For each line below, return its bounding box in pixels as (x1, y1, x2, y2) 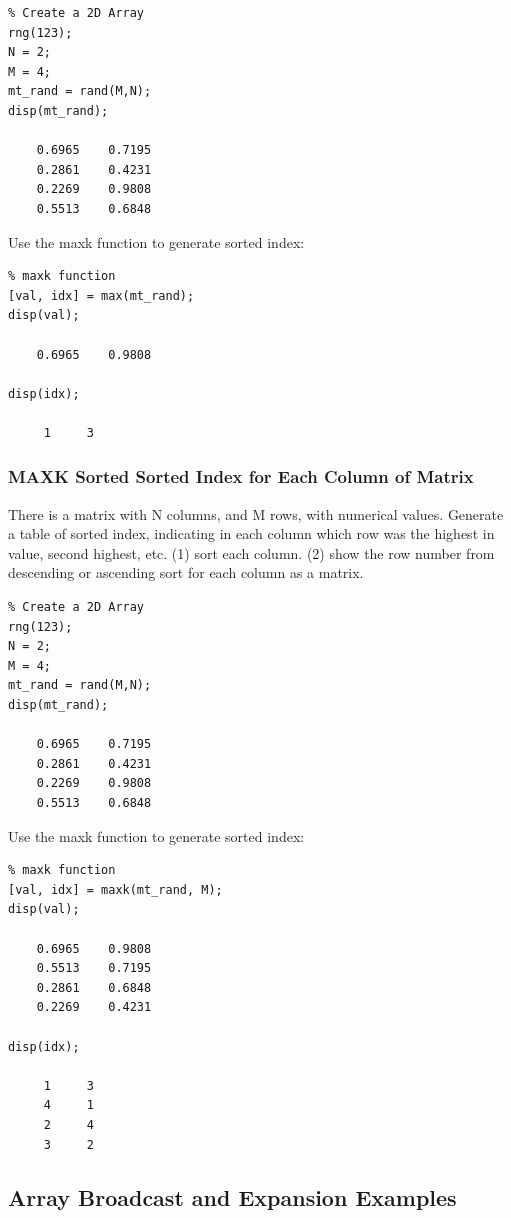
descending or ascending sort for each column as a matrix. (8, 562, 364, 583)
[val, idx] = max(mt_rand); (8, 288, 195, 303)
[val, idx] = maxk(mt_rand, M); (8, 882, 223, 897)
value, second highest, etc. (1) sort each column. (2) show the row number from (8, 542, 495, 563)
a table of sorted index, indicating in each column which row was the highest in (8, 523, 495, 544)
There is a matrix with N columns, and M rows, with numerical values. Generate (8, 503, 504, 524)
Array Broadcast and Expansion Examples (8, 1182, 457, 1213)
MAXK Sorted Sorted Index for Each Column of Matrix (8, 464, 474, 489)
